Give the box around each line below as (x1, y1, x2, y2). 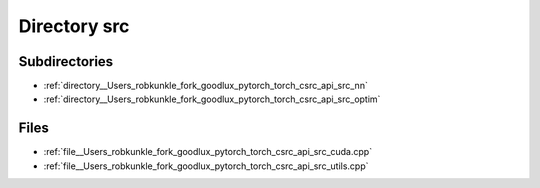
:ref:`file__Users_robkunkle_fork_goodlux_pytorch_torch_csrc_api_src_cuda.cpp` (43, 146, 373, 158)
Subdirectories (18, 53, 114, 70)
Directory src (18, 15, 130, 37)
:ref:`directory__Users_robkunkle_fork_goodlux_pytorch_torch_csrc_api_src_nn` (43, 80, 369, 92)
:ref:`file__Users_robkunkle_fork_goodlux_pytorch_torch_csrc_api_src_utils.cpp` (43, 160, 369, 172)
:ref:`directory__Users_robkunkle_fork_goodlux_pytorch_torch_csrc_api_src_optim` (43, 93, 381, 105)
